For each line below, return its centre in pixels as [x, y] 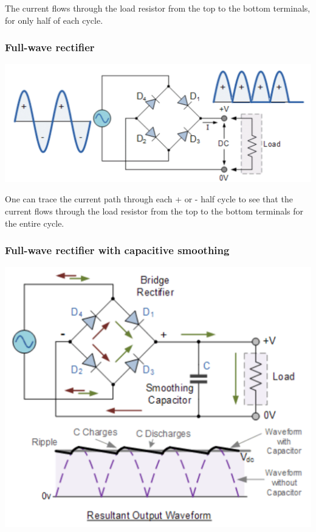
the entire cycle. [35, 223]
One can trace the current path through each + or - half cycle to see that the [149, 199]
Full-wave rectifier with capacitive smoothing [117, 250]
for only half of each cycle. [54, 20]
